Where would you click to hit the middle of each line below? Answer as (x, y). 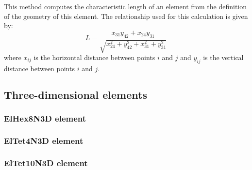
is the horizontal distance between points (94, 57)
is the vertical (223, 57)
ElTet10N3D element (46, 162)
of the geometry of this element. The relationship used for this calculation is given (126, 16)
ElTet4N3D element (44, 140)
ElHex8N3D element (45, 118)
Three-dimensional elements (76, 94)
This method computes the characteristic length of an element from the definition (126, 6)
